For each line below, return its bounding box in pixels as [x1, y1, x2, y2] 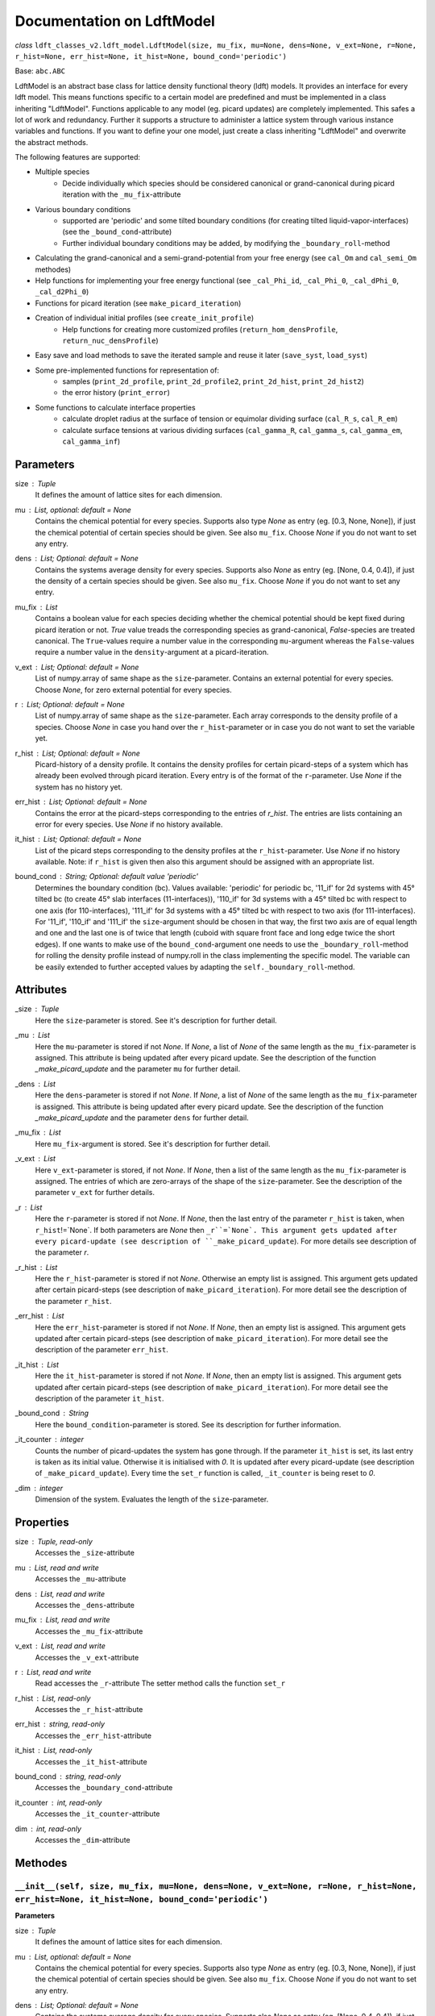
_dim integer [14, 1483, 64, 1493]
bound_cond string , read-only [14, 1772, 122, 1781]
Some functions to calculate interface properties [35, 402, 197, 412]
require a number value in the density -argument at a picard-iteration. [35, 648, 269, 657]
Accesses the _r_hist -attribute [35, 1705, 143, 1714]
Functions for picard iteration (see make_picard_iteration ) [35, 298, 242, 308]
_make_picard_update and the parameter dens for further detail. [35, 1113, 249, 1123]
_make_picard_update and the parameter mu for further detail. [35, 1064, 241, 1074]
